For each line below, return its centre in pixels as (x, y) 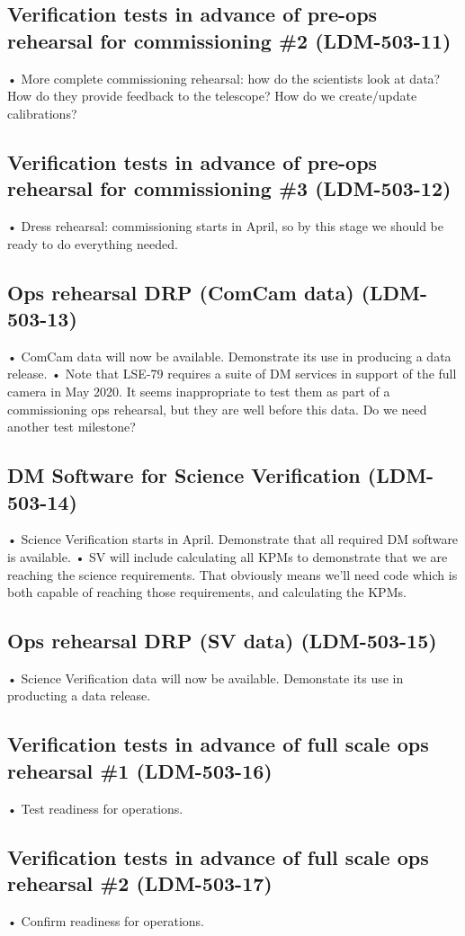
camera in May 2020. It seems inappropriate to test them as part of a (199, 391)
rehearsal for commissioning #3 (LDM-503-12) (229, 188)
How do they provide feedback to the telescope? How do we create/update (212, 96)
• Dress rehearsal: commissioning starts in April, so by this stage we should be (225, 225)
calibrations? (42, 113)
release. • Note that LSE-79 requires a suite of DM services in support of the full (232, 374)
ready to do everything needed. (93, 243)
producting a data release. (79, 695)
